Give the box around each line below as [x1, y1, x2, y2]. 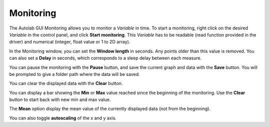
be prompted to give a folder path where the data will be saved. [9, 71, 140, 77]
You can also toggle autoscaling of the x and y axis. [9, 115, 117, 121]
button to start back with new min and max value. [9, 96, 111, 102]
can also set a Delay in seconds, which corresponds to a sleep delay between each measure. [9, 55, 202, 61]
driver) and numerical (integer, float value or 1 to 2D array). [9, 39, 130, 45]
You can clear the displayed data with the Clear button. [9, 80, 123, 86]
